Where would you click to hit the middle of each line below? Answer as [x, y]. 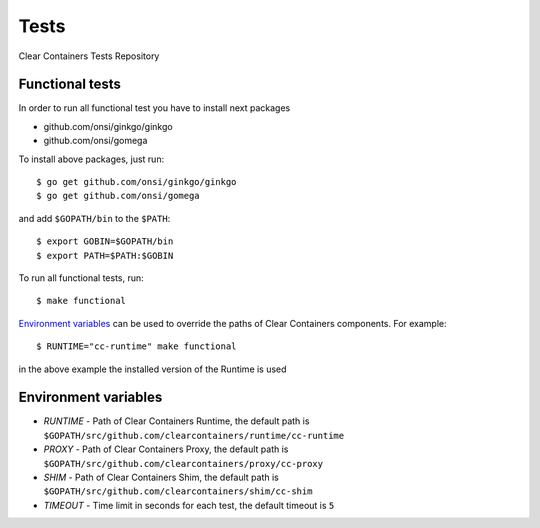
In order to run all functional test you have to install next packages [154, 108]
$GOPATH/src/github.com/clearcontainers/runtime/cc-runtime [194, 435]
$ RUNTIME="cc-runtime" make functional [136, 346]
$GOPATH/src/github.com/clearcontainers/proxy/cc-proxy [183, 463]
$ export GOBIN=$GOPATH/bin [105, 241]
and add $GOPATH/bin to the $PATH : [94, 218]
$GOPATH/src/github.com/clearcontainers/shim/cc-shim [178, 491]
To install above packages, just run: [91, 159]
